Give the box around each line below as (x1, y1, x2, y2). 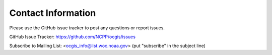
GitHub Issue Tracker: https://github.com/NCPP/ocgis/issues (9, 34, 136, 40)
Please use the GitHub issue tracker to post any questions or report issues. (9, 25, 165, 31)
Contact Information (9, 7, 96, 18)
